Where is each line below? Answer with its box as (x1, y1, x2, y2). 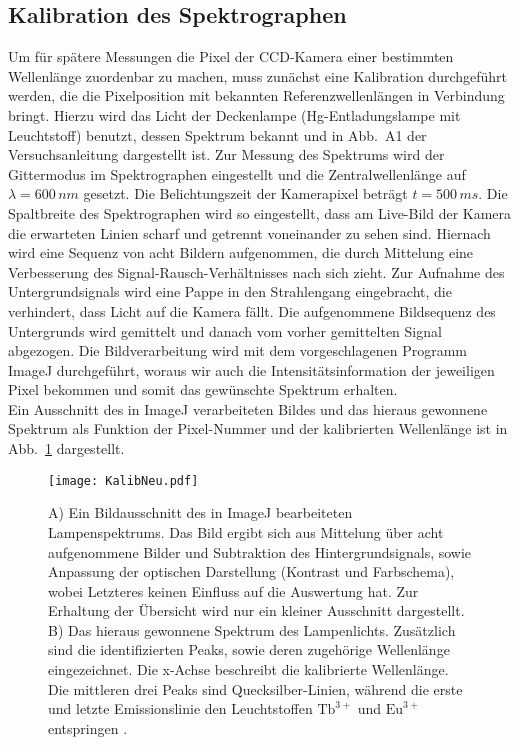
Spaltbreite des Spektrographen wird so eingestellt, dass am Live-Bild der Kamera (8, 202, 512, 223)
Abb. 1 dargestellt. (8, 438, 125, 459)
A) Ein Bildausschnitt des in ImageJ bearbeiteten (48, 502, 353, 523)
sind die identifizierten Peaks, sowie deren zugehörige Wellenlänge (48, 639, 450, 660)
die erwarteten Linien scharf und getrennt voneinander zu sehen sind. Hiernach (8, 222, 491, 243)
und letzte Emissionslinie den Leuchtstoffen (48, 698, 313, 719)
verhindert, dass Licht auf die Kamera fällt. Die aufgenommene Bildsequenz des (8, 300, 496, 321)
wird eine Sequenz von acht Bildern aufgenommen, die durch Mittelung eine (8, 242, 474, 263)
